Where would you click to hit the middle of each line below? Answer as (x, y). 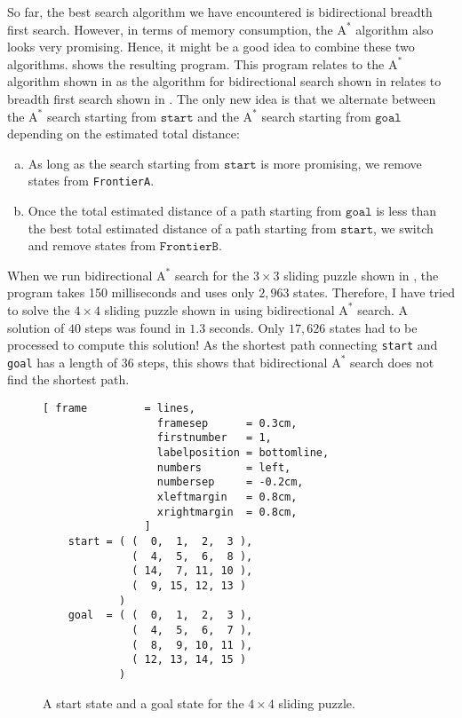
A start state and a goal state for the (143, 702)
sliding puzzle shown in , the (361, 275)
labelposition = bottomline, (243, 453)
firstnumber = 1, (214, 438)
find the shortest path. (68, 379)
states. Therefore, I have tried (374, 292)
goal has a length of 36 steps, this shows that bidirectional (167, 362)
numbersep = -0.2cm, (230, 482)
